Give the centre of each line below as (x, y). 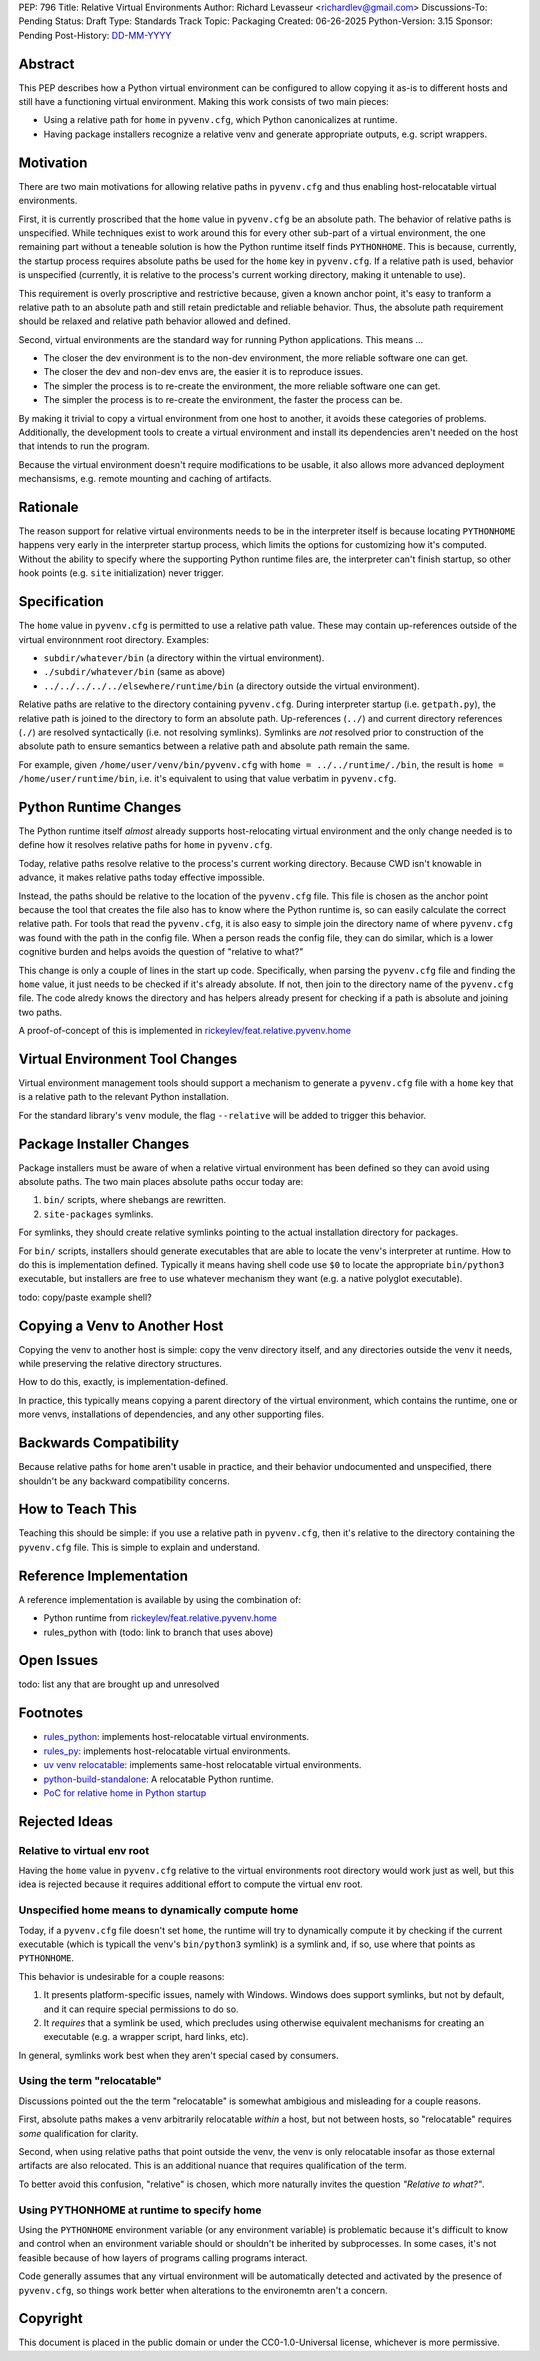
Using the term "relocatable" (90, 2081)
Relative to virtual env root (84, 1850)
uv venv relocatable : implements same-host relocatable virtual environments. (202, 1765)
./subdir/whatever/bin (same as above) (134, 672)
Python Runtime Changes (100, 806)
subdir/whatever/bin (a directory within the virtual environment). (184, 657)
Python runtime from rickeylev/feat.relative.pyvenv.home (160, 1618)
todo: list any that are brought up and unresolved (119, 1684)
